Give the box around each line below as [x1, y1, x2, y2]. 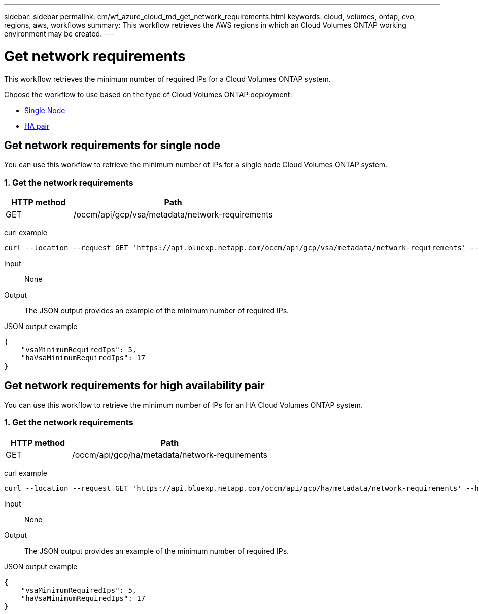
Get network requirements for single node [4, 138, 221, 152]
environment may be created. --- [4, 29, 114, 38]
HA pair [24, 121, 50, 130]
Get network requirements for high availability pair [4, 379, 265, 392]
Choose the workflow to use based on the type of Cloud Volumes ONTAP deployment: [4, 90, 292, 99]
